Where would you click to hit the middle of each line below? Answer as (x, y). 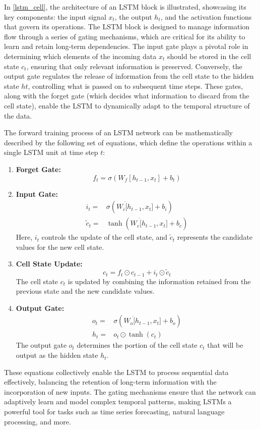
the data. (18, 115)
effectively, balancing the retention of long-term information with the (110, 382)
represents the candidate (215, 237)
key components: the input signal (55, 16)
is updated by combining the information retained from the (159, 281)
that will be (225, 345)
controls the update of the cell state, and (105, 237)
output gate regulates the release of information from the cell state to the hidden (129, 76)
